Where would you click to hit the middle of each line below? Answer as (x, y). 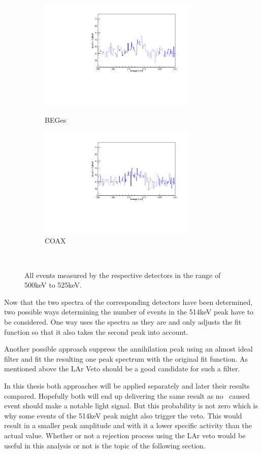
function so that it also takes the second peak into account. (96, 331)
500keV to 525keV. (53, 285)
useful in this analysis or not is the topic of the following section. (105, 445)
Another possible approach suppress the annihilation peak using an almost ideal (128, 349)
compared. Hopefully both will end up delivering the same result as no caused (127, 395)
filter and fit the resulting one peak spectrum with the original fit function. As (126, 358)
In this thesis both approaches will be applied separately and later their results (127, 385)
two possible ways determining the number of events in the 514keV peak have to (129, 312)
